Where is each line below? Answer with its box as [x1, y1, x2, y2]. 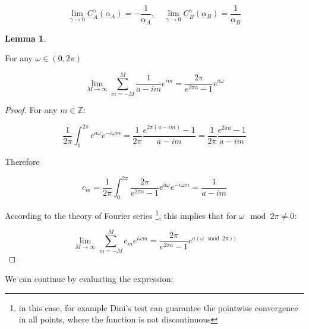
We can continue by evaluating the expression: [5, 272, 174, 285]
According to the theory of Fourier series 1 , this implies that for [5, 208, 237, 221]
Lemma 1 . [5, 32, 46, 44]
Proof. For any [5, 103, 58, 115]
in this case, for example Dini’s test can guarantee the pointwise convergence [18, 301, 298, 314]
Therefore [5, 155, 40, 168]
